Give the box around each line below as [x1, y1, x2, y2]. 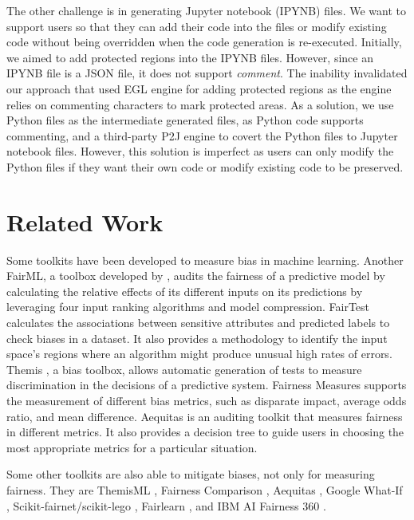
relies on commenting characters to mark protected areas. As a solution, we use [6, 96, 394, 112]
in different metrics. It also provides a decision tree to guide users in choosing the [6, 423, 404, 440]
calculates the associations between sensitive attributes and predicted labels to [6, 314, 390, 331]
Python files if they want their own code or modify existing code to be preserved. [6, 158, 404, 175]
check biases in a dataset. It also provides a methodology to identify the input [6, 329, 388, 346]
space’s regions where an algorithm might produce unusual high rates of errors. [6, 345, 392, 362]
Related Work [6, 205, 164, 238]
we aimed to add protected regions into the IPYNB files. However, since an [6, 49, 373, 65]
